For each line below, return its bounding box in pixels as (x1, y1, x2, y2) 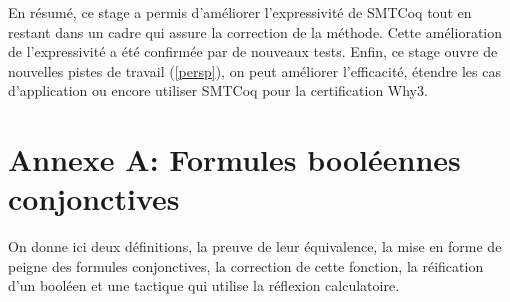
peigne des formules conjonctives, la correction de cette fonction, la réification (8, 255, 484, 276)
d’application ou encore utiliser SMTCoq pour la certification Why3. (8, 80, 428, 101)
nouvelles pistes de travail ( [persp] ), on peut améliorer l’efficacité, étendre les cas (8, 60, 501, 81)
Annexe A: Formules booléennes (8, 139, 461, 180)
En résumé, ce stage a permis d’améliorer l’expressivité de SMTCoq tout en (8, 2, 472, 22)
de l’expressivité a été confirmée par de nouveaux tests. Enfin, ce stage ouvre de (8, 41, 498, 62)
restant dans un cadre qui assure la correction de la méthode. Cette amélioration (8, 21, 503, 42)
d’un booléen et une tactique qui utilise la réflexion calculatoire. (8, 275, 400, 296)
